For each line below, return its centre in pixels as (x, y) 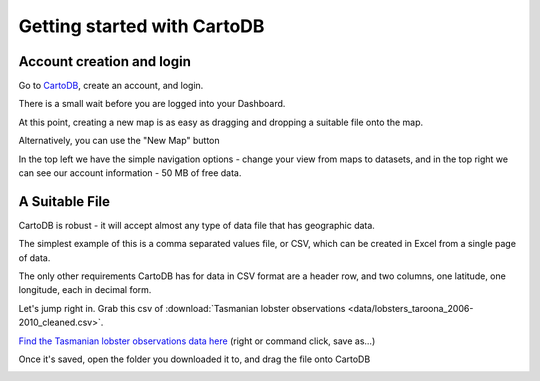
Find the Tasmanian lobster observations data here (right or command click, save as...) (197, 341)
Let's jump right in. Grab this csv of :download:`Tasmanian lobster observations (182, 308)
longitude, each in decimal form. (85, 290)
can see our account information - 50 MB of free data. (130, 173)
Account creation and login (105, 61)
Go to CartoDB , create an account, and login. (111, 86)
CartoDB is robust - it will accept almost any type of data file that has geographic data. (196, 225)
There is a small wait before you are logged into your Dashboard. (152, 104)
